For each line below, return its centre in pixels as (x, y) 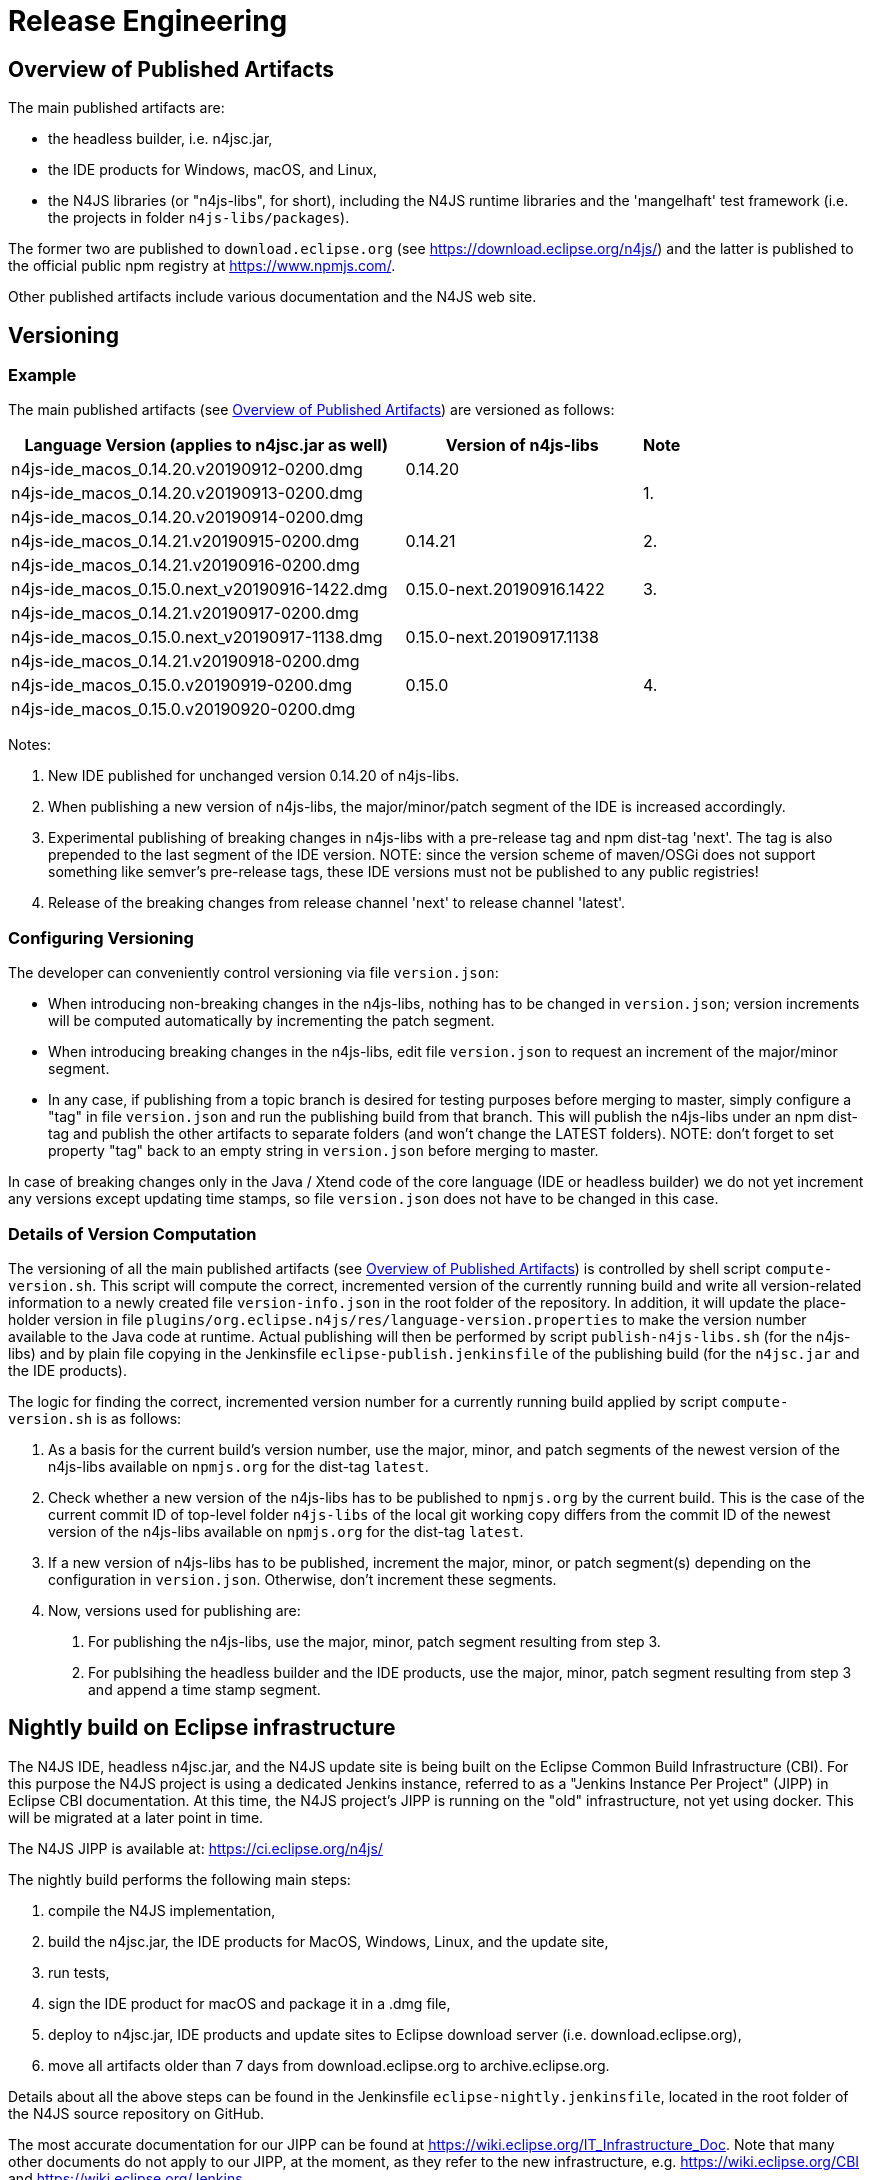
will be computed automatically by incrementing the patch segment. (271, 1021)
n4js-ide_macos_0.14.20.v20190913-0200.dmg (187, 493)
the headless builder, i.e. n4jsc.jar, (160, 139)
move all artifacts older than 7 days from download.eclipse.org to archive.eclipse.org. (329, 2065)
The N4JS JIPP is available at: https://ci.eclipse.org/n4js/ (195, 1848)
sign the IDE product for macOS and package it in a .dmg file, (249, 2003)
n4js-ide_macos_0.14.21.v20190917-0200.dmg (185, 613)
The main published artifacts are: (116, 108)
